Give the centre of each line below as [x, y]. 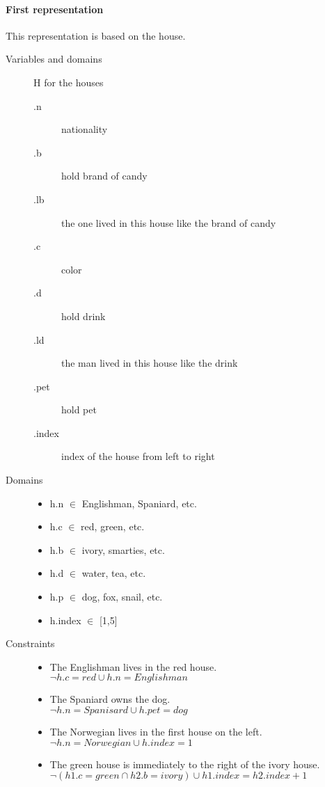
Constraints [30, 643]
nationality [85, 129]
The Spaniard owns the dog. [110, 699]
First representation [55, 9]
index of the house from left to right [138, 456]
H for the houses [69, 82]
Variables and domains [54, 59]
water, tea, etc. [114, 573]
